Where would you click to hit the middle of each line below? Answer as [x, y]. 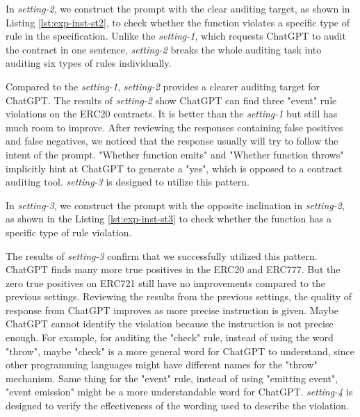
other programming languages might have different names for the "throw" [162, 365]
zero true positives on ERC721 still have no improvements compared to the [166, 283]
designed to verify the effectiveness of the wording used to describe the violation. [177, 406]
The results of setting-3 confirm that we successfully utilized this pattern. [162, 255]
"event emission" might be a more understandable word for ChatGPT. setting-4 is [179, 392]
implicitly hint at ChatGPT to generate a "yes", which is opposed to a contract [174, 168]
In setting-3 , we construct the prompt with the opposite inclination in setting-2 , [175, 205]
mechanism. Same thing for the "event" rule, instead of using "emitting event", [172, 378]
